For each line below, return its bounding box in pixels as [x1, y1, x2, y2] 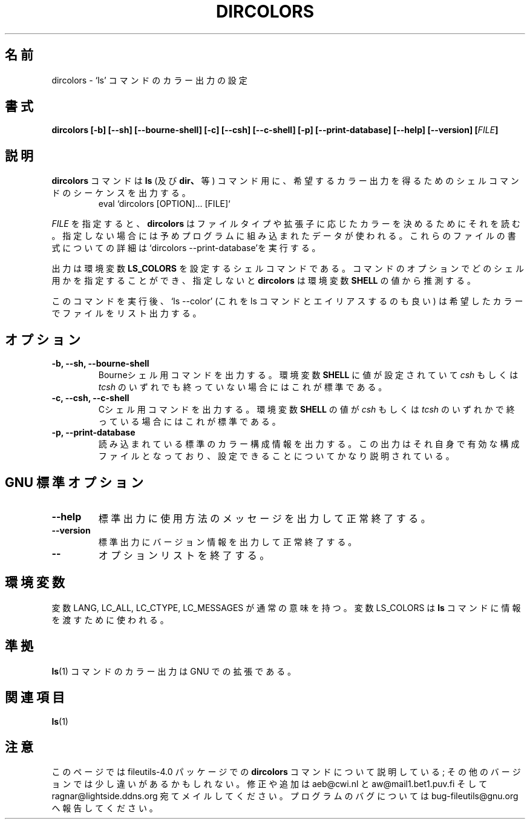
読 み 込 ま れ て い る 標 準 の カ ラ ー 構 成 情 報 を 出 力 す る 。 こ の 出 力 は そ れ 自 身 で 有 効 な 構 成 [98, 439, 520, 450]
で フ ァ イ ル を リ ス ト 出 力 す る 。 [51, 308, 201, 319]
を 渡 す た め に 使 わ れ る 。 [51, 614, 169, 625]
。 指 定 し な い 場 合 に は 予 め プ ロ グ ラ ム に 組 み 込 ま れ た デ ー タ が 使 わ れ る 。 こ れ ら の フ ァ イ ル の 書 [51, 231, 516, 241]
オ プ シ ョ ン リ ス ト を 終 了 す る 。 [98, 549, 270, 561]
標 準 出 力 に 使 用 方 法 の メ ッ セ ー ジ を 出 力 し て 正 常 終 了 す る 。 [98, 512, 431, 525]
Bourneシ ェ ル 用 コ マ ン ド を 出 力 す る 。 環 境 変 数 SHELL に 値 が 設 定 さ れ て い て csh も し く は [98, 370, 519, 381]
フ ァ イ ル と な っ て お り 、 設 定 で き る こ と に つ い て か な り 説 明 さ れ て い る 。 [98, 451, 454, 462]
